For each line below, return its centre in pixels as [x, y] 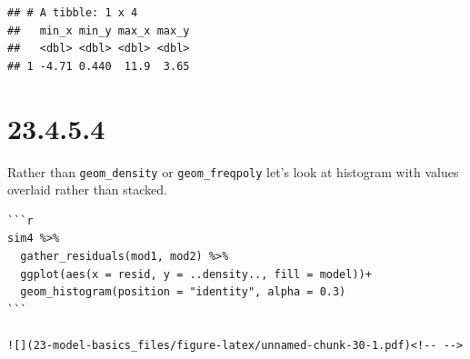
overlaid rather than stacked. [87, 189]
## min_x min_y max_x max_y [99, 30]
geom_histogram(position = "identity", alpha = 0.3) [183, 292]
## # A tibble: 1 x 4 [73, 13]
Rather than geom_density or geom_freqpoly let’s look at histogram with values [233, 171]
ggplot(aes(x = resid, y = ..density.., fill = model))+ [196, 274]
